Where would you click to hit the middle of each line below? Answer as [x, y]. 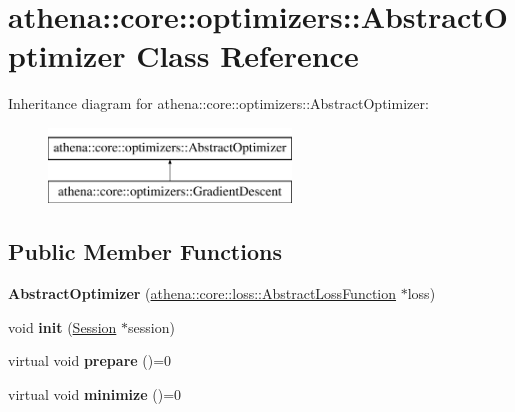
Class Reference [247, 55]
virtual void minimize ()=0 [95, 394]
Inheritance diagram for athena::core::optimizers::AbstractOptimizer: [218, 103]
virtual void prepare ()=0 [90, 360]
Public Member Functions [145, 251]
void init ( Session [62, 326]
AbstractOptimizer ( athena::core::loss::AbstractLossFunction [202, 293]
